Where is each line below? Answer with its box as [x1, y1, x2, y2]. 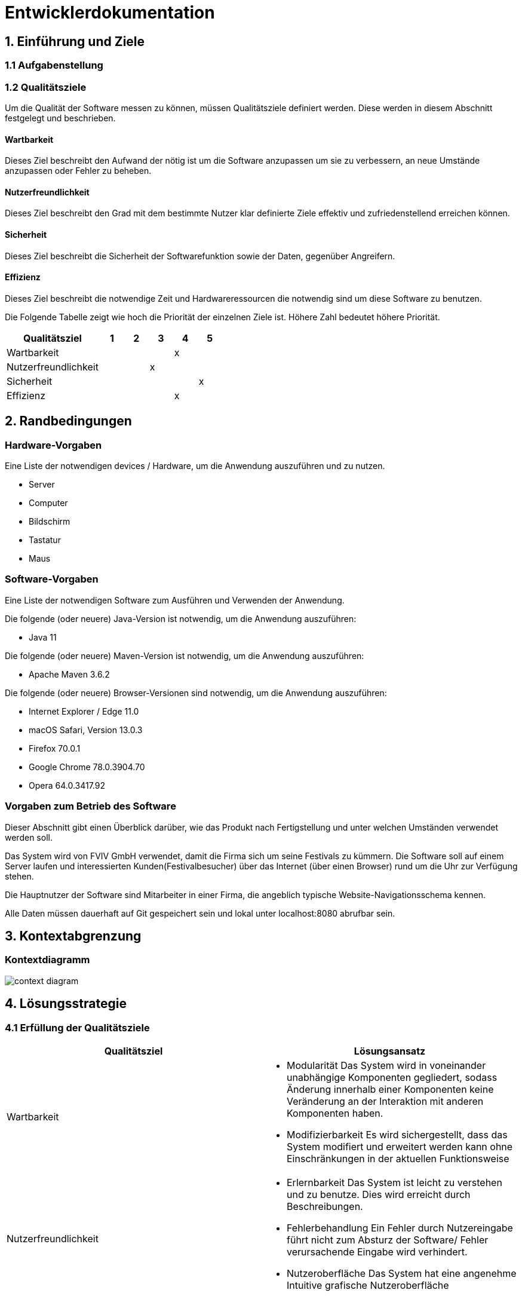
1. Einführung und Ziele [5, 33, 145, 49]
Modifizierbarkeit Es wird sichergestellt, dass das [287, 1128, 508, 1141]
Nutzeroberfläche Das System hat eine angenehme [287, 1267, 517, 1279]
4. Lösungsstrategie [5, 996, 127, 1012]
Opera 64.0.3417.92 [29, 780, 106, 791]
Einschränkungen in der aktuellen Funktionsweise [287, 1152, 509, 1165]
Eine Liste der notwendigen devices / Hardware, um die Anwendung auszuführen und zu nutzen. [5, 461, 385, 471]
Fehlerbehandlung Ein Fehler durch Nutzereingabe [287, 1221, 513, 1234]
